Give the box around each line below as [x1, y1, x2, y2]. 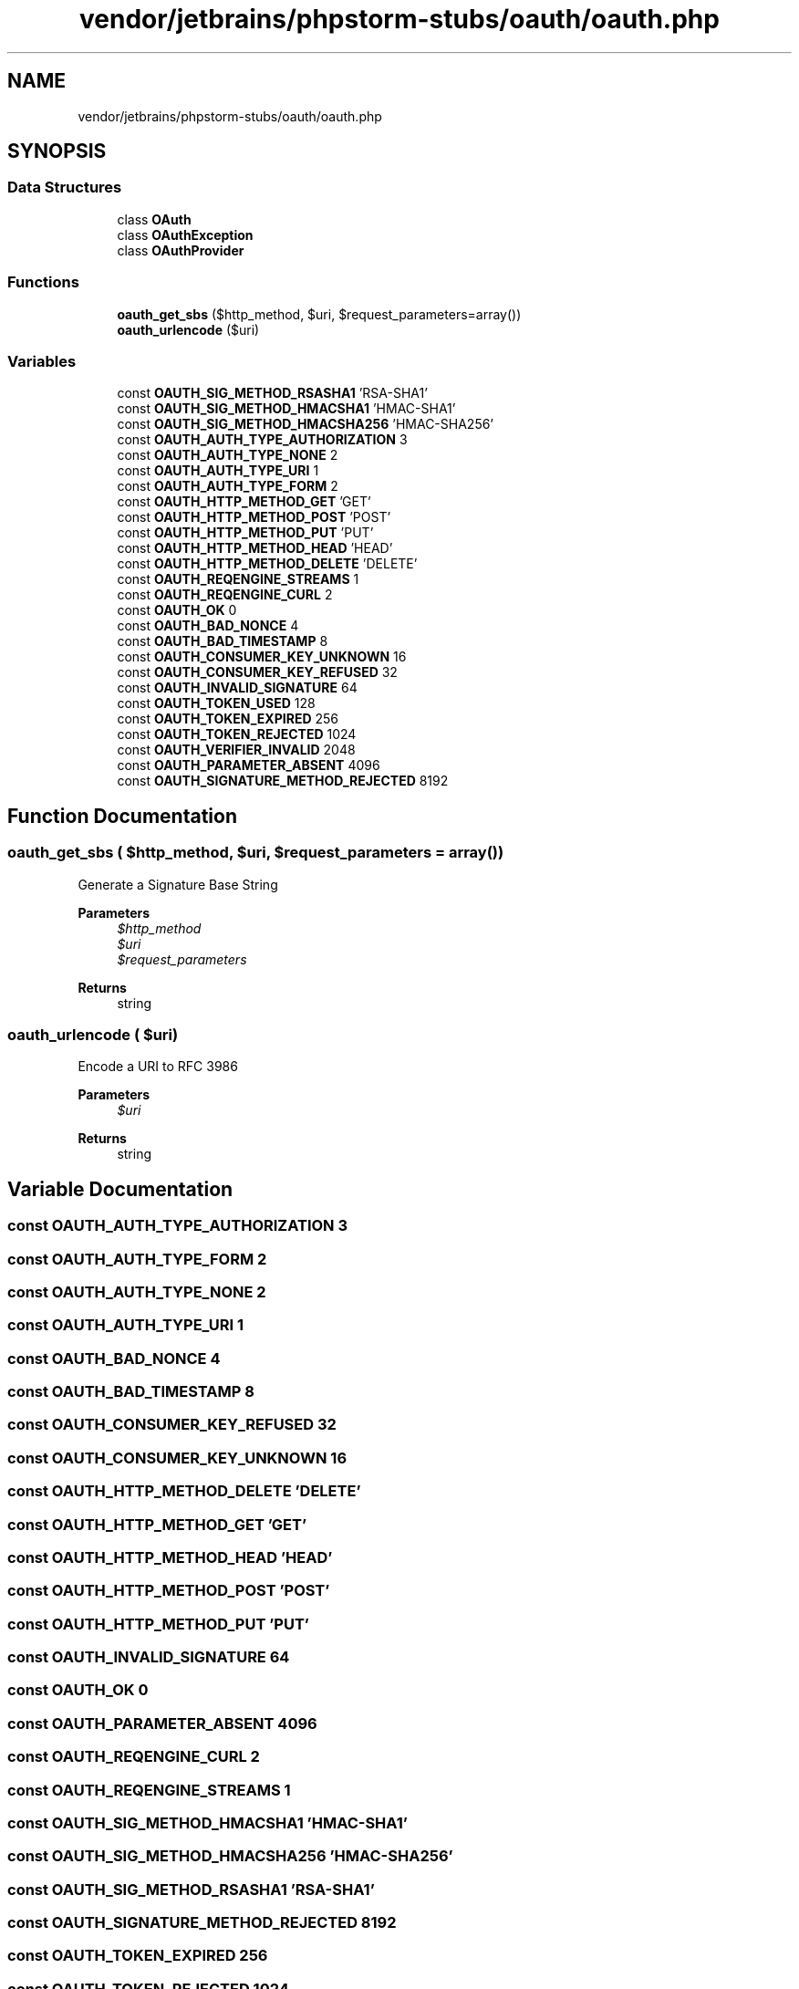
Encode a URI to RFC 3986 [78, 1058, 238, 1075]
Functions [7, 273, 79, 292]
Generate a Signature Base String [78, 876, 278, 892]
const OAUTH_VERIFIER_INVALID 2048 [117, 742, 356, 758]
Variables [7, 351, 77, 370]
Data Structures [7, 178, 122, 197]
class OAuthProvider [117, 242, 244, 258]
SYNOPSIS [7, 140, 107, 163]
